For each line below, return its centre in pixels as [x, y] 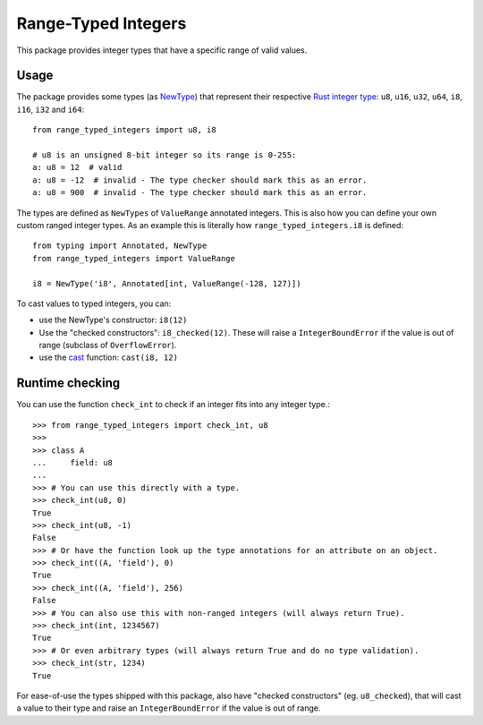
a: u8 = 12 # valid [77, 167]
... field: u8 [73, 462]
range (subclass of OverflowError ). [108, 345]
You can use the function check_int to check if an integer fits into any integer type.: [173, 405]
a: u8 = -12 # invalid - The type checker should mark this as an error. [200, 180]
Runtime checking [68, 384]
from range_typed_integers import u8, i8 [124, 130]
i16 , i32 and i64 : [51, 109]
